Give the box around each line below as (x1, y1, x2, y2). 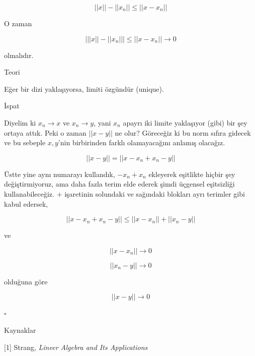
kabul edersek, (4, 198, 48, 209)
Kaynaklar (4, 324, 36, 335)
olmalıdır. (4, 49, 34, 60)
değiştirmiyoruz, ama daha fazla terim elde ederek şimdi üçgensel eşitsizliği (4, 179, 235, 189)
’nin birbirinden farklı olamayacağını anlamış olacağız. (58, 137, 225, 148)
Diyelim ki (4, 117, 36, 128)
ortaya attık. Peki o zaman (4, 127, 87, 138)
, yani (94, 117, 111, 128)
